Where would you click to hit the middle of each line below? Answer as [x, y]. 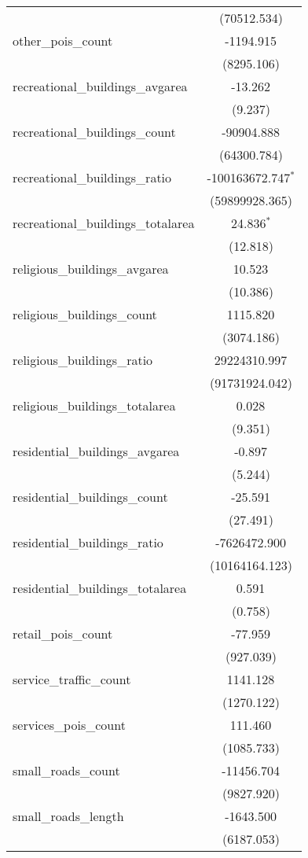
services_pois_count [69, 725]
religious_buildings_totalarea [94, 405]
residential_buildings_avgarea [96, 451]
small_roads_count [66, 770]
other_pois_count [63, 41]
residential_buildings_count [90, 497]
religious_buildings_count [85, 314]
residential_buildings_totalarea [100, 588]
